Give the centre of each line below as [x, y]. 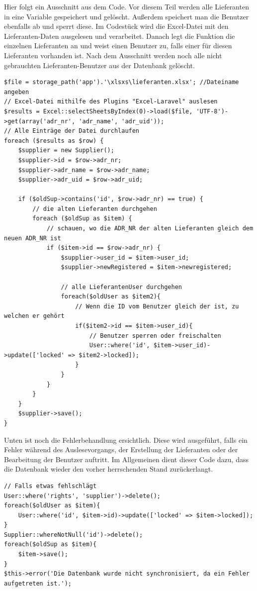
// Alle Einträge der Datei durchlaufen [72, 131]
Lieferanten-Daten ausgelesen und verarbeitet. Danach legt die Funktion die [120, 36]
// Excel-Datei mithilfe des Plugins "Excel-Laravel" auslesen [111, 102]
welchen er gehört [34, 316]
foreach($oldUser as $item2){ [111, 297]
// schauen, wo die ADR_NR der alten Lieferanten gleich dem [150, 229]
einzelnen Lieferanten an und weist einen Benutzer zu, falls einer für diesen [118, 46]
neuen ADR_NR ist [33, 238]
